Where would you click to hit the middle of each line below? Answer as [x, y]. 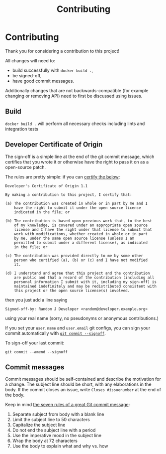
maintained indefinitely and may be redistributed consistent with [85, 286]
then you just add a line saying [37, 300]
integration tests [22, 129]
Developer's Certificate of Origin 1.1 [46, 186]
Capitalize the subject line [39, 425]
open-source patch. [26, 167]
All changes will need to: [30, 60]
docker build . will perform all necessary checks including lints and [75, 124]
